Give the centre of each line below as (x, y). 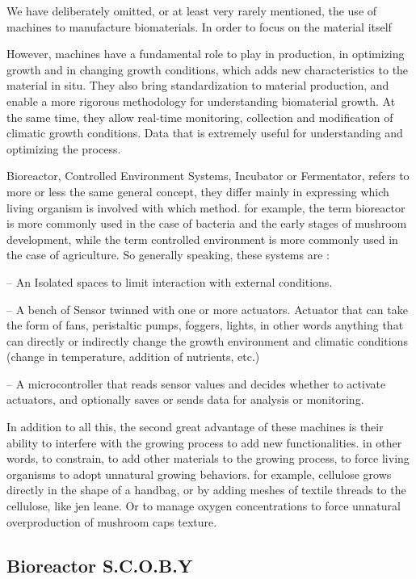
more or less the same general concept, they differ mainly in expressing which (198, 191)
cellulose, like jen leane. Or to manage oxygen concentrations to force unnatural (204, 506)
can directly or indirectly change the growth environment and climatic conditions (207, 340)
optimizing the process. (64, 148)
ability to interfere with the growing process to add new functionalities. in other (204, 442)
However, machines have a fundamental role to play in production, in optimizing (206, 54)
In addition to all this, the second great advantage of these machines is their (195, 427)
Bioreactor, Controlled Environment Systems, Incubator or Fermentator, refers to (208, 176)
